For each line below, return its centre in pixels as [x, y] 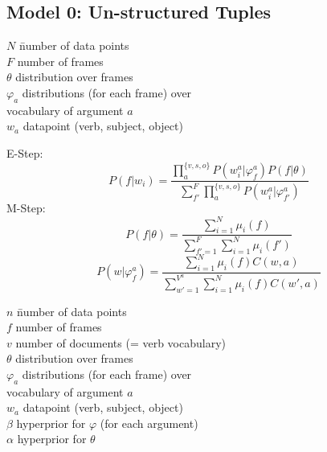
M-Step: [26, 208]
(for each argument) [149, 423]
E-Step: [25, 152]
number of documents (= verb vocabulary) [121, 342]
